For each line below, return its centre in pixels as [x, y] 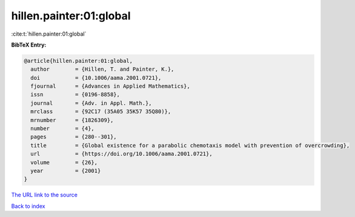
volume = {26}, [64, 162]
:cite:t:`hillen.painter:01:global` [49, 34]
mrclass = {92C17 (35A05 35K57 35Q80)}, [101, 112]
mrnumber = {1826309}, [72, 120]
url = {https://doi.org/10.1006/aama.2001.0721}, [121, 154]
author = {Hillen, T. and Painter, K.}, [102, 69]
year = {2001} [66, 171]
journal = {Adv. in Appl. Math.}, [91, 103]
